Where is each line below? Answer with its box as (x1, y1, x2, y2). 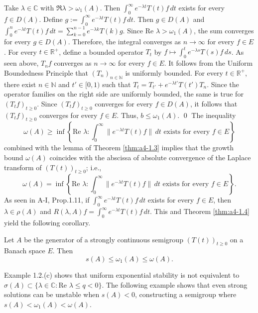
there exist (4, 79, 36, 89)
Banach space (4, 245, 45, 256)
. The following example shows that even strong (102, 279, 248, 290)
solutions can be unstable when (4, 289, 100, 300)
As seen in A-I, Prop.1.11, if (4, 195, 90, 205)
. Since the (207, 79, 239, 89)
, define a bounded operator (59, 46, 143, 57)
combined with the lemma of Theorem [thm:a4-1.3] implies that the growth (4, 142, 234, 153)
